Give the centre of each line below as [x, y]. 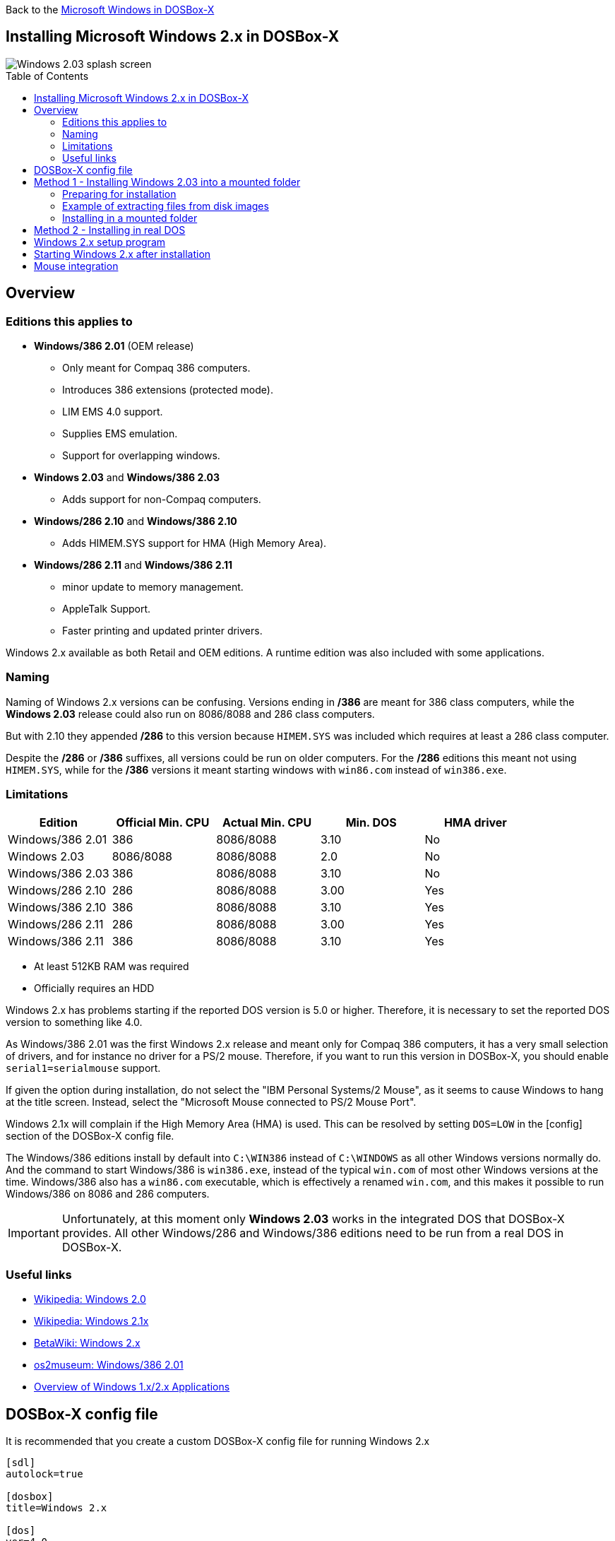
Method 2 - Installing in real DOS [110, 230]
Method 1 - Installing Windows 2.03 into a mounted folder [167, 182]
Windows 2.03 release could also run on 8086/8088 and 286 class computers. [190, 714]
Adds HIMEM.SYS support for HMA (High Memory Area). [195, 543]
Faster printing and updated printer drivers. [162, 631]
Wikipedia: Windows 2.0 [90, 1299]
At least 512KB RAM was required [112, 966]
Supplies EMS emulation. [120, 434]
